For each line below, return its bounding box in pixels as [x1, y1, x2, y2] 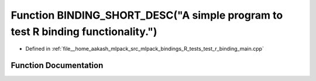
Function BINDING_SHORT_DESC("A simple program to [11, 9, 283, 22]
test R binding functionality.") [11, 25, 157, 38]
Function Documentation [11, 61, 104, 71]
